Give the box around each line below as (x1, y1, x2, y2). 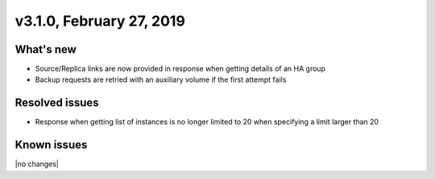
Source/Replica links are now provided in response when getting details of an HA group (35, 64, 326, 74)
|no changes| (14, 159, 60, 169)
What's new (14, 43, 77, 56)
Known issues (14, 138, 88, 152)
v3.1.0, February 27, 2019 (14, 12, 185, 30)
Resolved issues (14, 96, 100, 110)
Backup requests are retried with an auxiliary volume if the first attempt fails (35, 75, 287, 84)
